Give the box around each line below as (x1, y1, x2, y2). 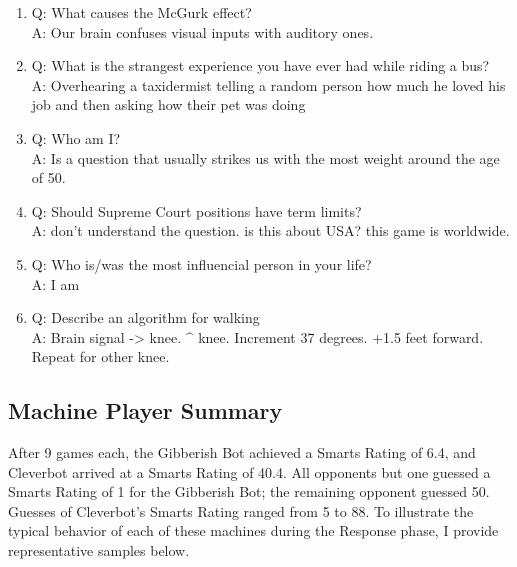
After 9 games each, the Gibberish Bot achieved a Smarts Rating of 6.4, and (8, 442, 476, 463)
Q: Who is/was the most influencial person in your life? (31, 253, 372, 274)
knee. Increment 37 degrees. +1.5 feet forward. (198, 326, 484, 347)
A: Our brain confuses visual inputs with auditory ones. (31, 21, 374, 42)
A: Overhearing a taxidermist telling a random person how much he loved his (31, 74, 506, 95)
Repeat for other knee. (31, 346, 170, 367)
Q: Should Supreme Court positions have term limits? (31, 200, 362, 221)
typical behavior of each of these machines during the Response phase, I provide (8, 520, 499, 541)
